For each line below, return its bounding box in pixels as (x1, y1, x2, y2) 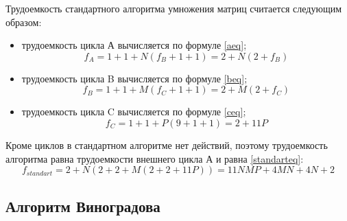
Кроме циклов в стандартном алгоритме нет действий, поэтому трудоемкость (5, 137, 328, 152)
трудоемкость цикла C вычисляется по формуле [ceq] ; (21, 104, 246, 119)
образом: (5, 14, 42, 29)
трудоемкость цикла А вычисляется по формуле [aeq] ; (21, 38, 247, 52)
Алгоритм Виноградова (5, 195, 160, 216)
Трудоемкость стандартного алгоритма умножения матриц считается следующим (5, 1, 342, 15)
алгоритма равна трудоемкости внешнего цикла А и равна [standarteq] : (5, 151, 304, 165)
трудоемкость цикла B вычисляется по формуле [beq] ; (21, 71, 248, 85)
